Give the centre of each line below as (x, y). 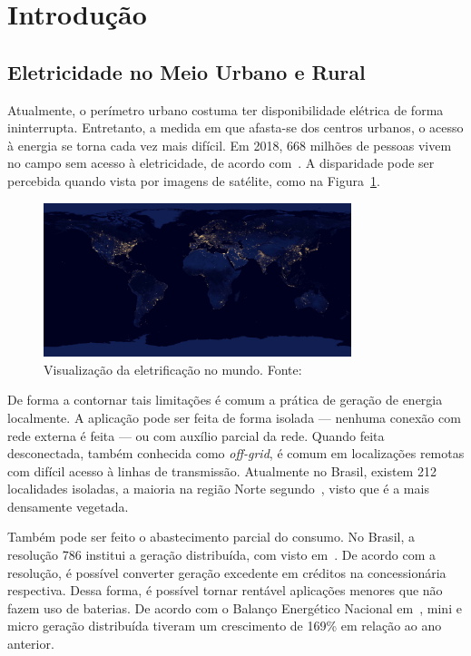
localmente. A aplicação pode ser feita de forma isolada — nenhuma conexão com (234, 417)
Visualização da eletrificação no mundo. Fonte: (173, 369)
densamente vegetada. (68, 506)
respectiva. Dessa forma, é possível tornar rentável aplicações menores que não (225, 590)
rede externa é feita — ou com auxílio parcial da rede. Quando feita (196, 435)
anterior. (31, 644)
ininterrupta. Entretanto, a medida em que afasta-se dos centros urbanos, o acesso (235, 127)
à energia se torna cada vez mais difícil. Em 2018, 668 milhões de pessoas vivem (230, 145)
